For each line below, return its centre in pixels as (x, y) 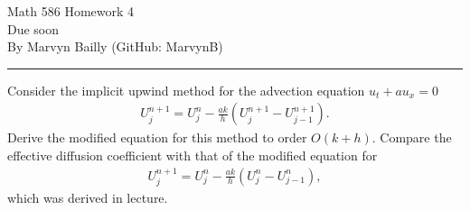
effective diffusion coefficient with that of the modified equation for (193, 155)
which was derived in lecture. (88, 198)
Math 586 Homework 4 (71, 11)
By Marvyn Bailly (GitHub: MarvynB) (115, 46)
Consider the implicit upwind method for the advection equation (186, 90)
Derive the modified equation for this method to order (157, 137)
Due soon (33, 28)
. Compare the (412, 137)
